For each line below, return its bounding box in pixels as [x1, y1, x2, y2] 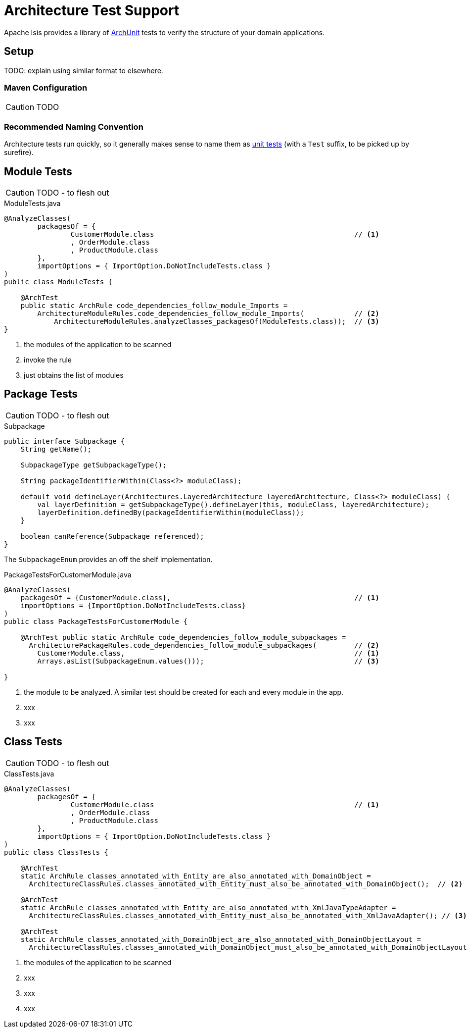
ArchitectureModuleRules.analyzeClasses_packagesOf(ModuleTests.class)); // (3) [54, 317, 379, 325]
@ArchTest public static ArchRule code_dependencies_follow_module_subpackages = [20, 633, 346, 641]
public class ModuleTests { [4, 277, 113, 286]
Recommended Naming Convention [4, 121, 143, 132]
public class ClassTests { [4, 848, 108, 856]
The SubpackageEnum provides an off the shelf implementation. [4, 555, 213, 564]
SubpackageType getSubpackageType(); [20, 461, 167, 469]
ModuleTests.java [4, 199, 61, 207]
